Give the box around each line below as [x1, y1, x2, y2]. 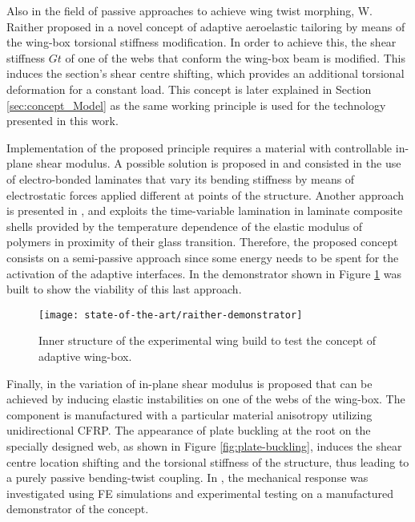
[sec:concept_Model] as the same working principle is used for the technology [6, 96, 386, 113]
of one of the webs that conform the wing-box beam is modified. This [65, 49, 405, 66]
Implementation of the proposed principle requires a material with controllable [6, 139, 393, 156]
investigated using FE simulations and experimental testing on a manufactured [6, 484, 394, 501]
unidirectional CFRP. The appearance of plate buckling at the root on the [6, 422, 371, 439]
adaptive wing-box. [38, 347, 132, 364]
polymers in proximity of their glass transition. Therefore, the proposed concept [6, 233, 398, 250]
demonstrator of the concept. [6, 500, 149, 517]
